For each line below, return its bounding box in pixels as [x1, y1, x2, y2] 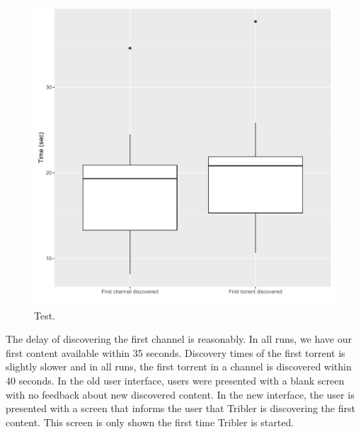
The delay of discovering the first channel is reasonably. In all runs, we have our [6, 332, 353, 346]
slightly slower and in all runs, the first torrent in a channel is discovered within [6, 359, 352, 374]
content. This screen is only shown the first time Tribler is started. [6, 414, 294, 429]
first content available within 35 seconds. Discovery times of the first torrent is [6, 345, 345, 360]
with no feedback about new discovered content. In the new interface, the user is [6, 387, 355, 401]
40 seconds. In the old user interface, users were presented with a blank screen [6, 373, 345, 387]
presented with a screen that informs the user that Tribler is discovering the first [6, 401, 355, 416]
